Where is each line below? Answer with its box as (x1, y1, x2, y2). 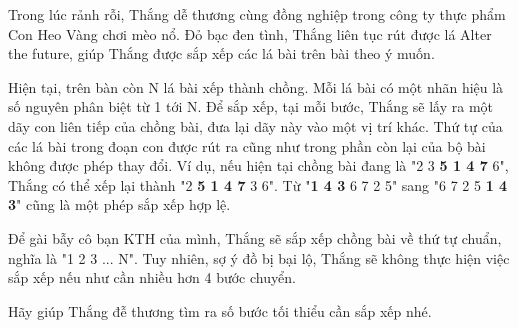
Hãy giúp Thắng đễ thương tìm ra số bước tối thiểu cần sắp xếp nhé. (8, 300, 432, 321)
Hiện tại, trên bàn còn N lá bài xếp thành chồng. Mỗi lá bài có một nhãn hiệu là (8, 76, 504, 97)
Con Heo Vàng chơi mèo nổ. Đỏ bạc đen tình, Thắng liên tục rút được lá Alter (8, 23, 492, 44)
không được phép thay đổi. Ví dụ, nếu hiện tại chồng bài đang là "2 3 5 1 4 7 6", (8, 155, 509, 176)
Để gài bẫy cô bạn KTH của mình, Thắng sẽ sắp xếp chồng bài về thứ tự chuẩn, (8, 227, 502, 248)
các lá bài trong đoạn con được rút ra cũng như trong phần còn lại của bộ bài (8, 135, 486, 156)
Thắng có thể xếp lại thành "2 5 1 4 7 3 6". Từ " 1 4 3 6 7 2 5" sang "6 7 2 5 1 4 (8, 174, 508, 195)
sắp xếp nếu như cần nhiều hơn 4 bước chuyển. (8, 267, 296, 288)
